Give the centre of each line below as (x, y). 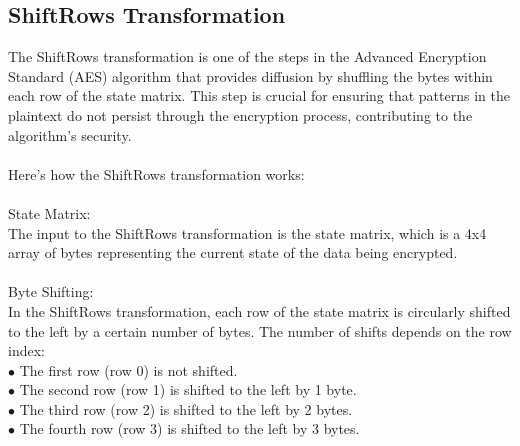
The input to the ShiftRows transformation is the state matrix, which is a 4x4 (247, 232)
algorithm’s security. (70, 134)
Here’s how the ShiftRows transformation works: (156, 173)
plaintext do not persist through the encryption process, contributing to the (240, 114)
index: (26, 350)
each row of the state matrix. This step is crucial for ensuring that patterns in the (259, 95)
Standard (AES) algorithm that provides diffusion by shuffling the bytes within (250, 75)
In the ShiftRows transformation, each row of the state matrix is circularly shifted (259, 310)
